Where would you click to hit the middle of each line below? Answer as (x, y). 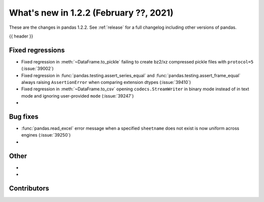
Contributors (29, 188)
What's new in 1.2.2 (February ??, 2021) (91, 13)
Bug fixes (24, 117)
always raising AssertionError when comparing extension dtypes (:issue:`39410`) (106, 82)
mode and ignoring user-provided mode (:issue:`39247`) (77, 96)
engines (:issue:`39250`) (46, 135)
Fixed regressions (37, 50)
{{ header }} (21, 36)
